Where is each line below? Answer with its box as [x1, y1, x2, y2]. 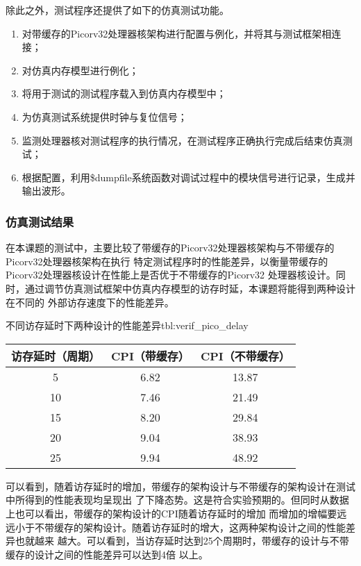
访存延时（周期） [11, 347, 101, 364]
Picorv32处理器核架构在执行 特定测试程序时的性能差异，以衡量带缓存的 [6, 253, 328, 268]
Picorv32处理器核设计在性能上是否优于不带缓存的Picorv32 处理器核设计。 [6, 267, 336, 282]
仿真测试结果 [6, 213, 74, 230]
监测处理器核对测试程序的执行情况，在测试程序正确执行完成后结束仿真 [22, 133, 343, 147]
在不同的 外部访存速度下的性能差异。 [6, 294, 174, 309]
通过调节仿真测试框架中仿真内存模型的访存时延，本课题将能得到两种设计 [24, 281, 355, 295]
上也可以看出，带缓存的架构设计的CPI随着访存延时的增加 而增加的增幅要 [6, 506, 337, 520]
